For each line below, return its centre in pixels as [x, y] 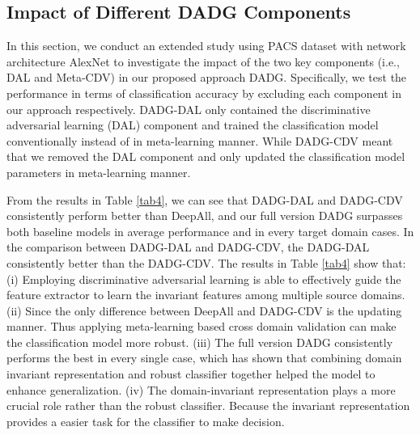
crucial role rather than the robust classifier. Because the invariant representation [208, 405]
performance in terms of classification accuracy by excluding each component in [204, 93]
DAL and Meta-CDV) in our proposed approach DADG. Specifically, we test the [207, 77]
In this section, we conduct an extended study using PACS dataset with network [206, 46]
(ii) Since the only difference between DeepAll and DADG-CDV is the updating [204, 310]
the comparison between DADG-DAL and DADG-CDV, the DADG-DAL [188, 247]
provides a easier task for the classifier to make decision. [146, 421]
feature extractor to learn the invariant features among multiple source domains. [206, 295]
